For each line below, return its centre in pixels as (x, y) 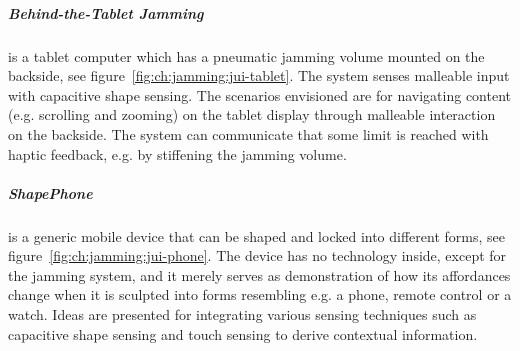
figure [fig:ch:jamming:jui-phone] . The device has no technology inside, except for (257, 255)
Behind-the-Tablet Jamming (106, 12)
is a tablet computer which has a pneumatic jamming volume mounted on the (246, 55)
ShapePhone (50, 192)
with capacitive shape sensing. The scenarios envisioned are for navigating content (260, 94)
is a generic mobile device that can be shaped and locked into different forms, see (256, 235)
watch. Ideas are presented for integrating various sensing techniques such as (242, 314)
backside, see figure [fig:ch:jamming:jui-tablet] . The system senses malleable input (259, 75)
